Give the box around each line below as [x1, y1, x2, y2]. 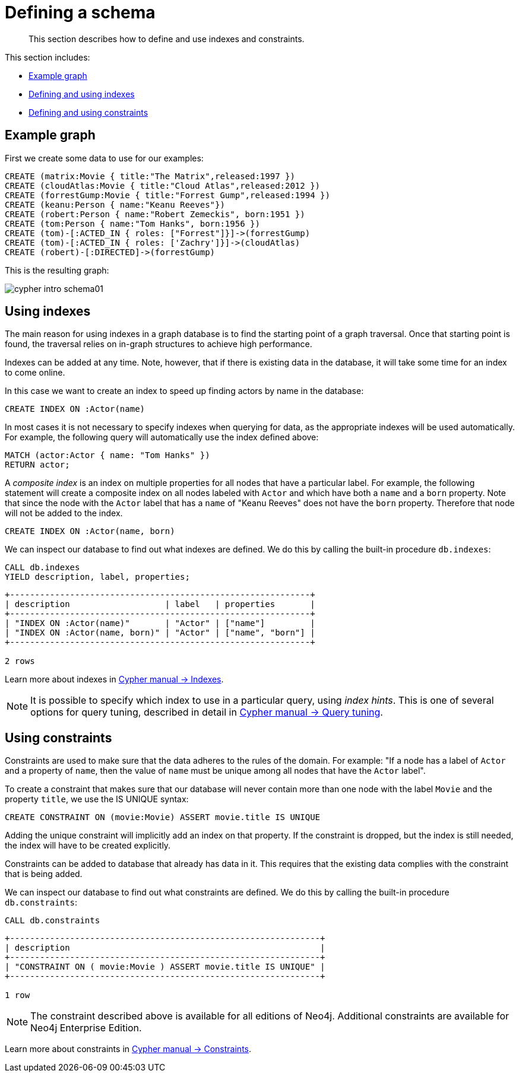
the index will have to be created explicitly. [5, 840, 171, 851]
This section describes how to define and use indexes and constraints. [29, 33, 305, 44]
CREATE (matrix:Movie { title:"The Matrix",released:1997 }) [5, 171, 295, 181]
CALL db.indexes [5, 563, 80, 573]
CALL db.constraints [5, 916, 100, 926]
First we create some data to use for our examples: [5, 153, 204, 163]
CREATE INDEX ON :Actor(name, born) [5, 526, 175, 536]
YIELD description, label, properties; [5, 572, 190, 582]
